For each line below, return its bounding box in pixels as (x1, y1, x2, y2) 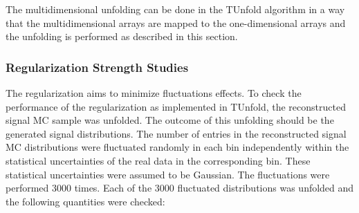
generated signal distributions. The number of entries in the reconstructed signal (6, 126, 347, 140)
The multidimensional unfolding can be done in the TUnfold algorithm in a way (6, 2, 345, 16)
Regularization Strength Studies (6, 58, 189, 75)
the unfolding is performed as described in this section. (6, 29, 238, 44)
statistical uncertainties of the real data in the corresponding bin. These (6, 153, 311, 167)
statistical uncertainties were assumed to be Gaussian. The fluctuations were (6, 167, 330, 181)
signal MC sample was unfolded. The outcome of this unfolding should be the (6, 113, 334, 127)
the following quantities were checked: (6, 194, 165, 208)
